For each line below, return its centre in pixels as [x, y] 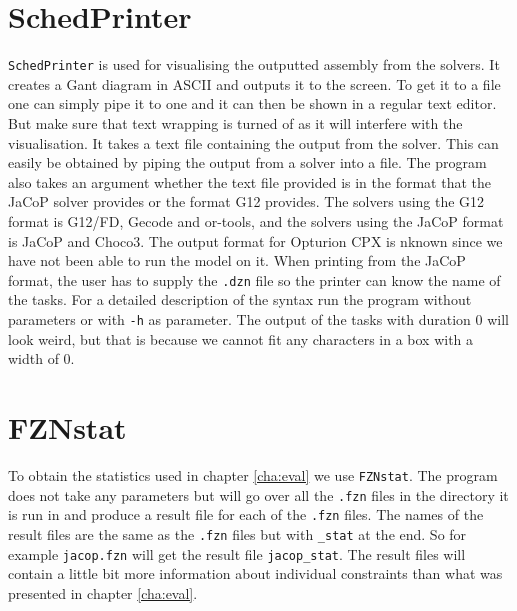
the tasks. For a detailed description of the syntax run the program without [240, 299]
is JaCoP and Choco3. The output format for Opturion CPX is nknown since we [255, 240]
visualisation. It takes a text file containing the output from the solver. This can [253, 142]
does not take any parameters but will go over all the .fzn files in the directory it [258, 494]
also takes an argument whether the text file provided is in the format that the [249, 181]
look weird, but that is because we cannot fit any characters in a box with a [241, 338]
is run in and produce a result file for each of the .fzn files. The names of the [246, 514]
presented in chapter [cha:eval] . [103, 592]
